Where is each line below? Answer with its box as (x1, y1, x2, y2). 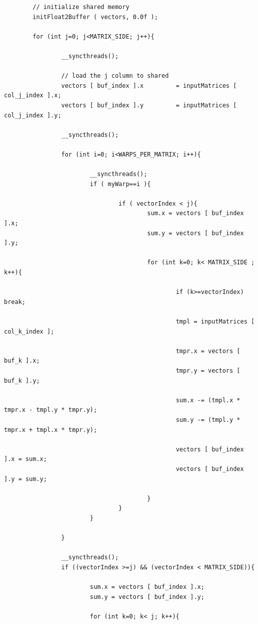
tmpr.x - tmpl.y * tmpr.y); (4, 406, 97, 414)
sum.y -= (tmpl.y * (175, 416, 240, 423)
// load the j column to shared (61, 72, 169, 80)
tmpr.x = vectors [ (175, 347, 240, 355)
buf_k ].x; (4, 357, 40, 365)
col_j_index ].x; (4, 92, 61, 99)
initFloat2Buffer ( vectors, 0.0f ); (32, 13, 158, 21)
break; (4, 298, 25, 305)
